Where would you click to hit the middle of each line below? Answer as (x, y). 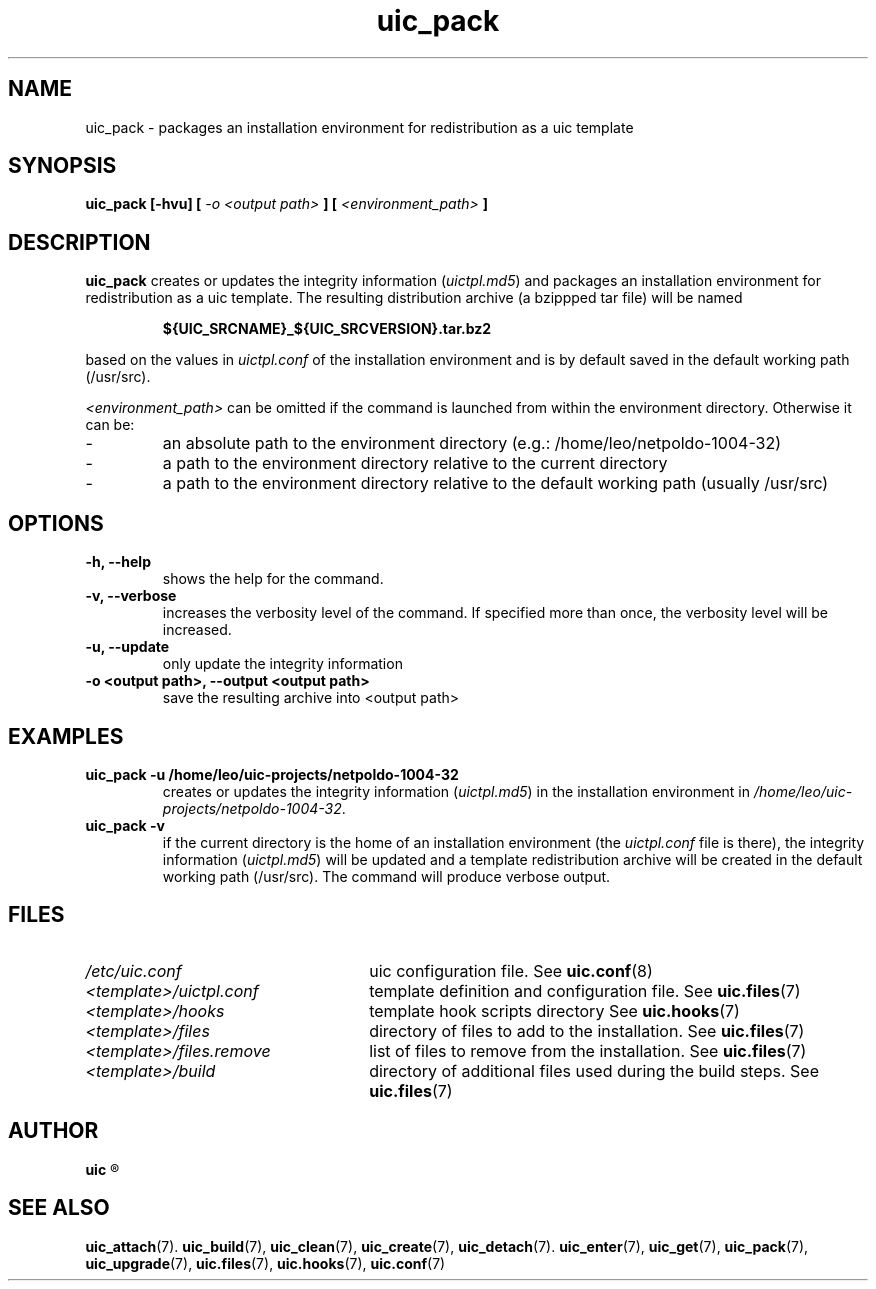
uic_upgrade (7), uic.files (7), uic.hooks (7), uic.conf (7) (265, 1263)
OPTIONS (56, 523)
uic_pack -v (125, 825)
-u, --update (127, 647)
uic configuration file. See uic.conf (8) (511, 970)
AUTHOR (53, 1131)
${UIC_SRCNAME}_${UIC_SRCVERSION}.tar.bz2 (327, 329)
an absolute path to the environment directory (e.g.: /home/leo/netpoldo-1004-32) (472, 443)
